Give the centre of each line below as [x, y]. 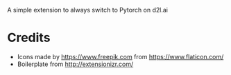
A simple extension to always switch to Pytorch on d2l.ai [88, 10]
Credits [29, 38]
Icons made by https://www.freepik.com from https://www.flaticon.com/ [120, 56]
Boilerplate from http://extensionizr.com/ [75, 64]
